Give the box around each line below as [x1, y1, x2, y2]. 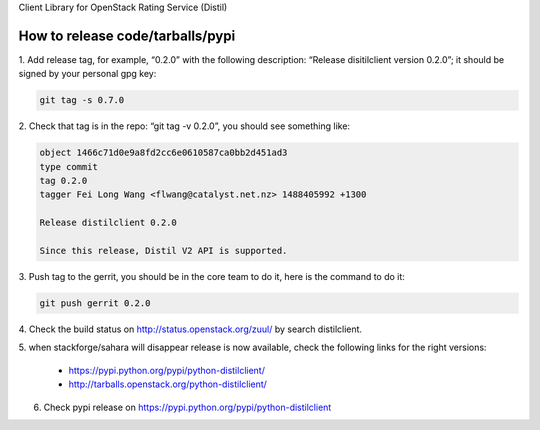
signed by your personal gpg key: [18, 68, 157, 80]
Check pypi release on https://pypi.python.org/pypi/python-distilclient [43, 401, 332, 413]
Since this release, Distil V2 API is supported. [39, 245, 288, 256]
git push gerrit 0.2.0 [39, 297, 151, 309]
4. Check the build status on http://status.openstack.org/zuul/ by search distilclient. [18, 323, 363, 335]
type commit [39, 161, 99, 172]
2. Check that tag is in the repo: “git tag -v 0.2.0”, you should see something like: [18, 120, 350, 132]
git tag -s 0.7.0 [39, 95, 125, 106]
